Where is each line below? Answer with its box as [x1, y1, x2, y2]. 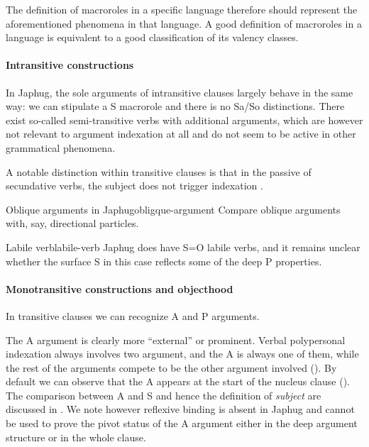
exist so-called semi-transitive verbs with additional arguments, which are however [6, 112, 363, 127]
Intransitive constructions [6, 57, 134, 72]
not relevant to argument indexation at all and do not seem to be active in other [6, 126, 356, 141]
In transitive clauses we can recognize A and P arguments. [6, 308, 260, 323]
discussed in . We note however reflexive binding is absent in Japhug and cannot [6, 402, 355, 416]
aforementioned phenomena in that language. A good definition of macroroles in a [6, 16, 362, 31]
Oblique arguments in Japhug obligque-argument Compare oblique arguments [6, 202, 341, 216]
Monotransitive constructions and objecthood [6, 281, 233, 296]
